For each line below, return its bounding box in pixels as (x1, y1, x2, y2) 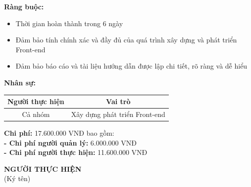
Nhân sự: (4, 77, 36, 87)
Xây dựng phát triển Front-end (71, 109, 165, 119)
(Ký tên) (4, 173, 31, 184)
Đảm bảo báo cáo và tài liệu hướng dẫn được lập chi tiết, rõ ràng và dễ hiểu (15, 61, 248, 71)
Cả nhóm (22, 109, 50, 119)
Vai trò (106, 96, 131, 107)
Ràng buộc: (4, 1, 44, 11)
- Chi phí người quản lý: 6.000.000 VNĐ (4, 137, 137, 148)
